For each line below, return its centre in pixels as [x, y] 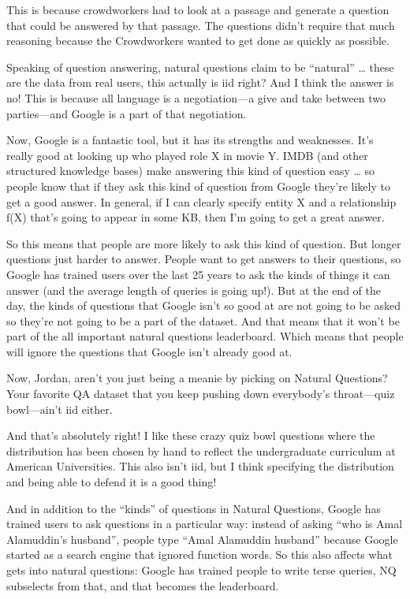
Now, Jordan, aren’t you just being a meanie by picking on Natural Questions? [197, 378]
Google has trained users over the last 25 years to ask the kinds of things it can [198, 274]
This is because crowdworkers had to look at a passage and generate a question [198, 9]
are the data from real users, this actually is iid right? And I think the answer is [200, 82]
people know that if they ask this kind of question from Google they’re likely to [198, 186]
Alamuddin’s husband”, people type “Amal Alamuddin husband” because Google [202, 539]
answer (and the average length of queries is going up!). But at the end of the [194, 290]
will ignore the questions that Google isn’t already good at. [149, 351]
